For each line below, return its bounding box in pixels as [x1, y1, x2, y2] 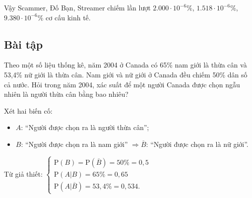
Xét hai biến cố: [4, 105, 53, 116]
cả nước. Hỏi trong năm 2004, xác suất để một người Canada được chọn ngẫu [4, 79, 240, 89]
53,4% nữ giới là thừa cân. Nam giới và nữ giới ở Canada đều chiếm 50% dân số [4, 69, 248, 79]
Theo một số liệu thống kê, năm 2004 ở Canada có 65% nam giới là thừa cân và [4, 60, 247, 70]
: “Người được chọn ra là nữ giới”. [146, 138, 249, 149]
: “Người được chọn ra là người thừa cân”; [21, 122, 149, 132]
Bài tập [4, 36, 43, 52]
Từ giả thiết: [4, 168, 43, 179]
